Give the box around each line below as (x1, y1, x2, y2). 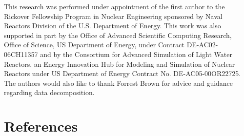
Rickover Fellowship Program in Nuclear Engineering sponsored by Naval (4, 11, 223, 21)
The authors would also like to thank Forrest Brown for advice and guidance (4, 78, 233, 88)
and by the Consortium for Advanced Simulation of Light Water (40, 49, 232, 59)
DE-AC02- (186, 39, 218, 50)
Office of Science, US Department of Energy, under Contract (4, 39, 184, 50)
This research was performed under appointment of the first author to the (4, 1, 225, 11)
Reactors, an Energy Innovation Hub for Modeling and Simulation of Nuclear (4, 58, 235, 69)
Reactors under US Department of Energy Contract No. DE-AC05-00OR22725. (4, 68, 241, 78)
